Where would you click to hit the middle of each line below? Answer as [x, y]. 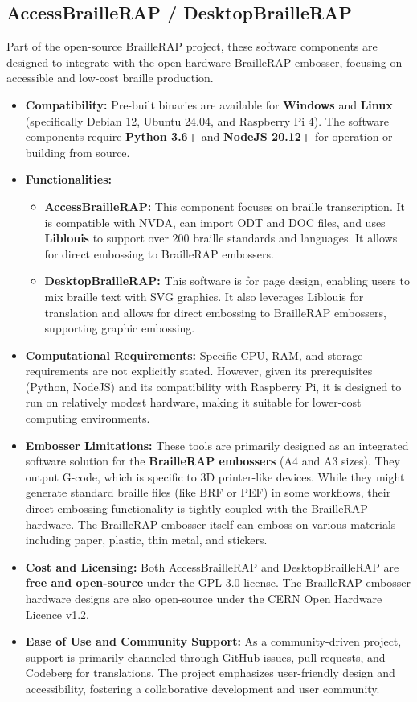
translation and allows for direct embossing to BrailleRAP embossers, [215, 312]
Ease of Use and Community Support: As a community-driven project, [213, 641]
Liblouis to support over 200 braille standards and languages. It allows [221, 238]
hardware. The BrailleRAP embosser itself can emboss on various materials [211, 524]
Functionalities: [69, 179]
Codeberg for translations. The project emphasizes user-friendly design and [210, 673]
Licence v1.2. [57, 614]
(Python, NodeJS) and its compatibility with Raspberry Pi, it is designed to [213, 386]
